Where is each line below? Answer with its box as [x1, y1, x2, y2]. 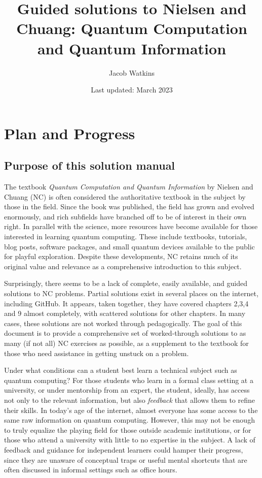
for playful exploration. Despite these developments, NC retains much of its [4, 251, 238, 262]
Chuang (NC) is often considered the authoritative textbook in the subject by [4, 191, 246, 202]
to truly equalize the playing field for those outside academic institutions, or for [4, 424, 251, 435]
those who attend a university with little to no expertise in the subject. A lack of [4, 434, 255, 445]
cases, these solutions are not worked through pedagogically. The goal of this [4, 317, 242, 328]
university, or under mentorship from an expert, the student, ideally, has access [4, 385, 250, 395]
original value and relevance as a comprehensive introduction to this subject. [4, 261, 242, 271]
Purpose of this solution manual [4, 157, 175, 173]
